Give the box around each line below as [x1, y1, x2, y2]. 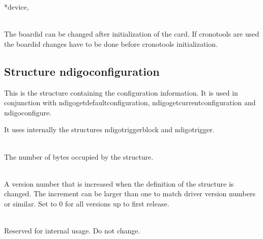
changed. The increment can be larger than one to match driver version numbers [4, 188, 255, 199]
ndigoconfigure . [4, 107, 52, 117]
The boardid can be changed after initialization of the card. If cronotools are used [4, 28, 259, 39]
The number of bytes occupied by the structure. [4, 151, 154, 162]
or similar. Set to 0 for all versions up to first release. [4, 198, 169, 208]
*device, [4, 2, 29, 12]
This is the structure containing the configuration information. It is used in [4, 87, 238, 98]
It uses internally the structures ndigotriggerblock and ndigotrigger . [4, 124, 215, 135]
